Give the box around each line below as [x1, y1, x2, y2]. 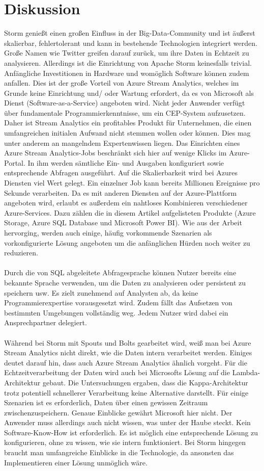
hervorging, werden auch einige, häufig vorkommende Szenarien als [4, 227, 212, 238]
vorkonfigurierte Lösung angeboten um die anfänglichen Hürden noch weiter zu [4, 237, 250, 248]
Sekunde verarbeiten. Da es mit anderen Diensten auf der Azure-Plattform [4, 187, 237, 198]
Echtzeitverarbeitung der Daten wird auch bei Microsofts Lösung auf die [4, 367, 230, 378]
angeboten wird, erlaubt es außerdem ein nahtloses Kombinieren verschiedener [4, 197, 248, 208]
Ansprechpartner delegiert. [4, 317, 87, 328]
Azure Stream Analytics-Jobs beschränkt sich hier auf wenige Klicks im [4, 147, 227, 158]
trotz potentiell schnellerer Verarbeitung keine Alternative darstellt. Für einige [4, 387, 249, 398]
